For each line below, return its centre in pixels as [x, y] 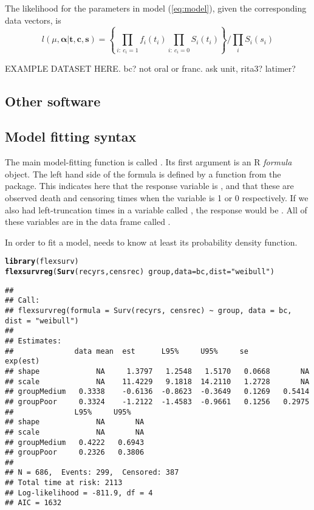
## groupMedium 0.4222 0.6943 [75, 442]
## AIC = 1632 [33, 503]
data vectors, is [33, 20]
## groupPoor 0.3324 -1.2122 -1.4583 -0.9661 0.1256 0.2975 [157, 401]
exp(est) [22, 361]
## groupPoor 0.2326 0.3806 [75, 453]
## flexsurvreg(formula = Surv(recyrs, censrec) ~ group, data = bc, [148, 310]
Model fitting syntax [71, 136]
